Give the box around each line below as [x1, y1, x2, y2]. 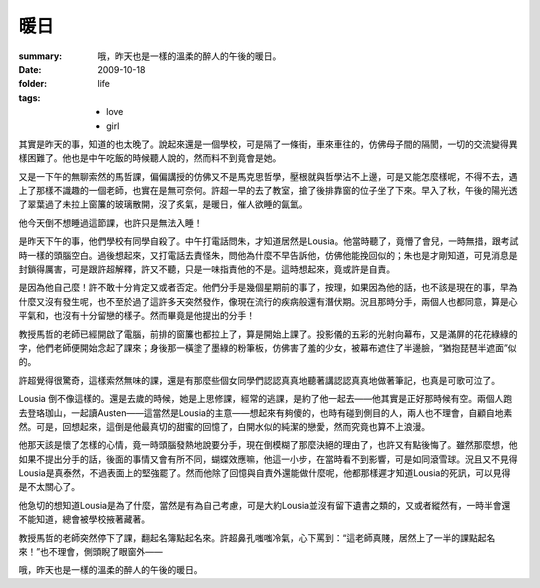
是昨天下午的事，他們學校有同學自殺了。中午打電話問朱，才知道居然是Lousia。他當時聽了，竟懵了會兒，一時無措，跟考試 [18, 235, 519, 247]
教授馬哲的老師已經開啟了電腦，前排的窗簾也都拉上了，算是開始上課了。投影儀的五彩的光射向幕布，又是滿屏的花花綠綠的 [18, 328, 518, 340]
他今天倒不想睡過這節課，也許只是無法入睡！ [18, 216, 203, 229]
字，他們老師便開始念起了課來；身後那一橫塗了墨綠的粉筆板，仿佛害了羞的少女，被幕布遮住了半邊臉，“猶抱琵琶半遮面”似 [18, 341, 517, 354]
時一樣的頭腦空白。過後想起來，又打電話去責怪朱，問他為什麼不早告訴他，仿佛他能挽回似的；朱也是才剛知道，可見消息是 [18, 249, 518, 261]
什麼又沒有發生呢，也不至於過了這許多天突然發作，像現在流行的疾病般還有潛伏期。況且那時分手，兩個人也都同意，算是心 [18, 295, 518, 307]
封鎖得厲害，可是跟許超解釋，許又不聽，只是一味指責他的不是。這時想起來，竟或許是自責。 [18, 263, 395, 275]
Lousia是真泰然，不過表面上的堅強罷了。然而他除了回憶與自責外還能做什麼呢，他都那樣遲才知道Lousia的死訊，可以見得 [18, 467, 511, 479]
